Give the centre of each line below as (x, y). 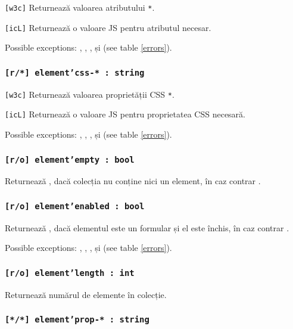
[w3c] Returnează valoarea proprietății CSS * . (90, 94)
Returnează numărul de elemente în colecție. (86, 294)
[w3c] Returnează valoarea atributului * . (80, 7)
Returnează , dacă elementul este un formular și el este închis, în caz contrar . (147, 227)
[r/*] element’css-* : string (75, 72)
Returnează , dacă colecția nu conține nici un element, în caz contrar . (133, 181)
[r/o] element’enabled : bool (75, 206)
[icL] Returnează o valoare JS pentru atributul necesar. (108, 27)
